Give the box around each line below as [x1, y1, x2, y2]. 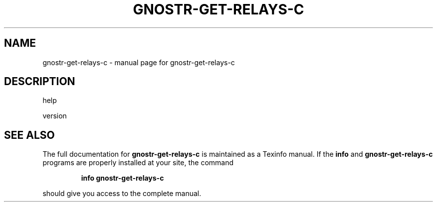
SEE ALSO [4, 128, 55, 141]
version [42, 111, 67, 120]
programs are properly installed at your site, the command [42, 158, 234, 167]
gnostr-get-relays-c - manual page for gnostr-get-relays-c [42, 58, 235, 67]
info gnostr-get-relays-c [81, 174, 164, 183]
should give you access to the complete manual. [42, 189, 202, 198]
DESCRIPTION [4, 75, 75, 88]
